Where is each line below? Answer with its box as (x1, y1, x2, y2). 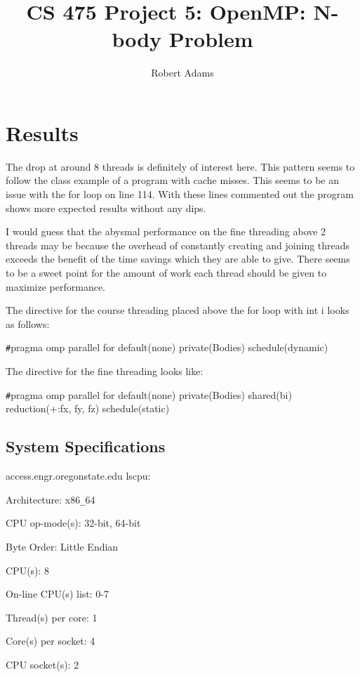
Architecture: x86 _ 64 (6, 492, 95, 506)
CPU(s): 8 (6, 563, 50, 577)
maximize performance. (6, 279, 106, 294)
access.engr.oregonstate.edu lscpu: (6, 468, 151, 483)
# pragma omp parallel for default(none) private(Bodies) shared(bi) (6, 387, 292, 402)
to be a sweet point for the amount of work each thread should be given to (6, 265, 327, 280)
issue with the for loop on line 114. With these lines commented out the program (6, 187, 354, 202)
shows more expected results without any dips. (6, 200, 206, 215)
